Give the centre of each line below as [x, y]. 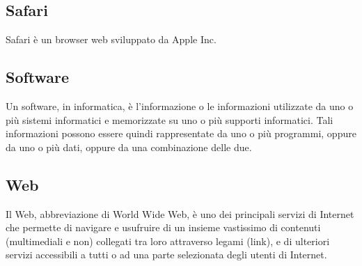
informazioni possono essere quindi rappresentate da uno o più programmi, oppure [181, 133]
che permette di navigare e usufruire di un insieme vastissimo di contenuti [163, 227]
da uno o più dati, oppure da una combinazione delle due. [129, 147]
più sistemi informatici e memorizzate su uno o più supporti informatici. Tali [170, 119]
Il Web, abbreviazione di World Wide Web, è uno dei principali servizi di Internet [180, 213]
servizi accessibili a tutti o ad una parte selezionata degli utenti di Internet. [166, 255]
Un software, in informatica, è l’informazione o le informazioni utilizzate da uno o [180, 106]
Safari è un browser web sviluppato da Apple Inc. [111, 39]
